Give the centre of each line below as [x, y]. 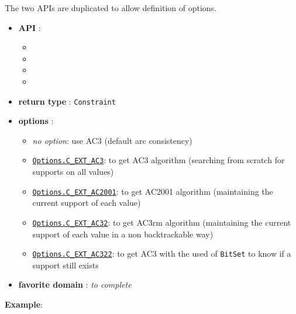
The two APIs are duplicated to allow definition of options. [111, 8]
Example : [24, 304]
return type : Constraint [67, 101]
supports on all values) [73, 172]
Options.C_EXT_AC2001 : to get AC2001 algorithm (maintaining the [153, 191]
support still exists [66, 265]
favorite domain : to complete [75, 284]
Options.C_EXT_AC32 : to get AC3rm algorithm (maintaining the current [162, 222]
